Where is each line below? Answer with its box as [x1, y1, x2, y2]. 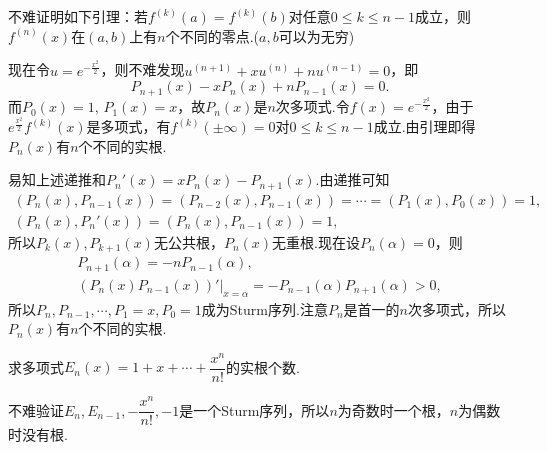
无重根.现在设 [272, 231, 361, 252]
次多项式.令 [275, 96, 350, 117]
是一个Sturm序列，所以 [179, 399, 330, 420]
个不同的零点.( [165, 25, 260, 46]
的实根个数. [226, 356, 301, 377]
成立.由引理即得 [373, 116, 476, 137]
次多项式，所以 [407, 298, 506, 319]
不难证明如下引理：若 [8, 6, 148, 26]
